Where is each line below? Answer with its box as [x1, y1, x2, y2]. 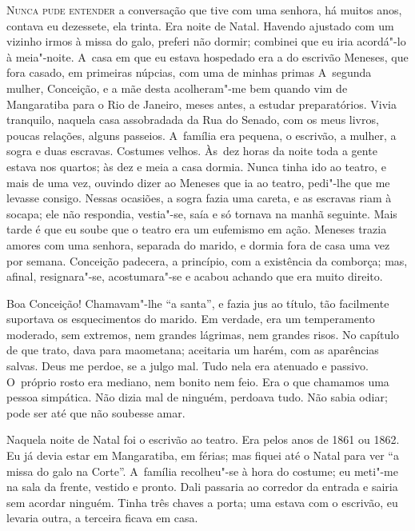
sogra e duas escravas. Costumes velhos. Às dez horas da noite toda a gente [6, 142, 377, 159]
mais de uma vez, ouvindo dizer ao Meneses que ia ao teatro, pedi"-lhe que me [6, 174, 390, 190]
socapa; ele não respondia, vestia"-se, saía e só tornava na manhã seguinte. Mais [6, 205, 397, 222]
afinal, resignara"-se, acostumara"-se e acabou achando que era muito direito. [6, 268, 383, 285]
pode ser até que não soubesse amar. [6, 404, 186, 421]
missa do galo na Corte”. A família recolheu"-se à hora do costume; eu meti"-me [6, 462, 398, 479]
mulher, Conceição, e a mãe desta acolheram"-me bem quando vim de [6, 79, 348, 96]
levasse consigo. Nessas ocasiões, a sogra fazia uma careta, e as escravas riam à [6, 190, 392, 206]
